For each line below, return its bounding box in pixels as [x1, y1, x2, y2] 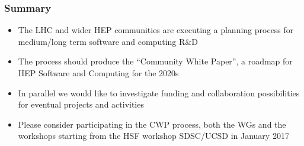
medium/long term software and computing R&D [18, 35, 198, 47]
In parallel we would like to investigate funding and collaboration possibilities [18, 86, 300, 99]
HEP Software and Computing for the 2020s [18, 67, 179, 79]
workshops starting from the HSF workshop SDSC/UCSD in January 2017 [18, 129, 289, 142]
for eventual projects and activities [18, 98, 144, 111]
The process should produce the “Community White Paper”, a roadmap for [18, 55, 293, 67]
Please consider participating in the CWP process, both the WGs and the [18, 118, 286, 130]
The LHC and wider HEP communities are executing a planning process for [18, 24, 294, 36]
